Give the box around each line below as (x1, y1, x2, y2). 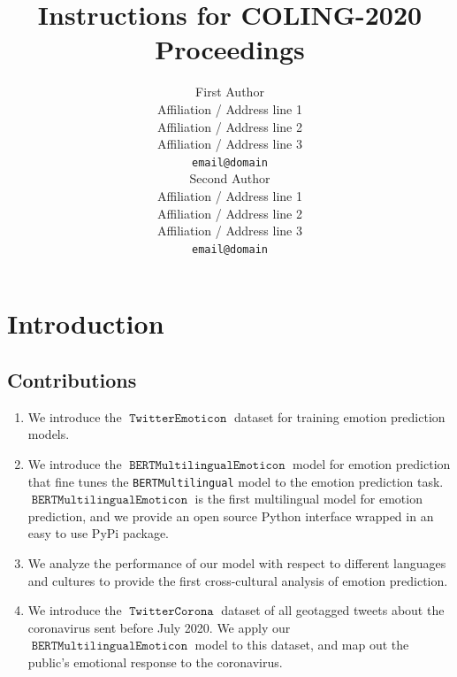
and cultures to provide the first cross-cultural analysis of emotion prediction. (27, 571, 448, 589)
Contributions (7, 365, 137, 393)
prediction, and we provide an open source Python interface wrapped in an (27, 506, 434, 525)
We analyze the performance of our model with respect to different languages (27, 553, 446, 572)
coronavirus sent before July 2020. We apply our (27, 618, 291, 636)
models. (27, 425, 70, 443)
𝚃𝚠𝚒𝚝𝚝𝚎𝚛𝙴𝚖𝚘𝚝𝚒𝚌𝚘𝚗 (129, 412, 227, 425)
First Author (195, 82, 264, 101)
